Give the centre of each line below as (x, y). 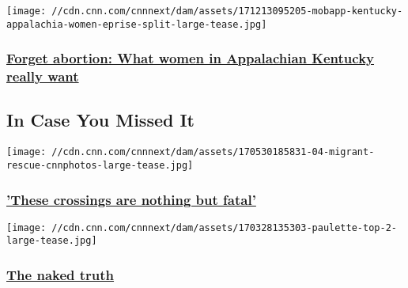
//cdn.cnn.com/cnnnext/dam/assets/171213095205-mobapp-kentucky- (227, 11)
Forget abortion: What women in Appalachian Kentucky (191, 58)
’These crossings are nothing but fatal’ (131, 199)
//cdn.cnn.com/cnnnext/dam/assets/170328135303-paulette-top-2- (224, 227)
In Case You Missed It (100, 120)
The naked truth (60, 275)
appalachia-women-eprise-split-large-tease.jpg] (137, 24)
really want (43, 76)
